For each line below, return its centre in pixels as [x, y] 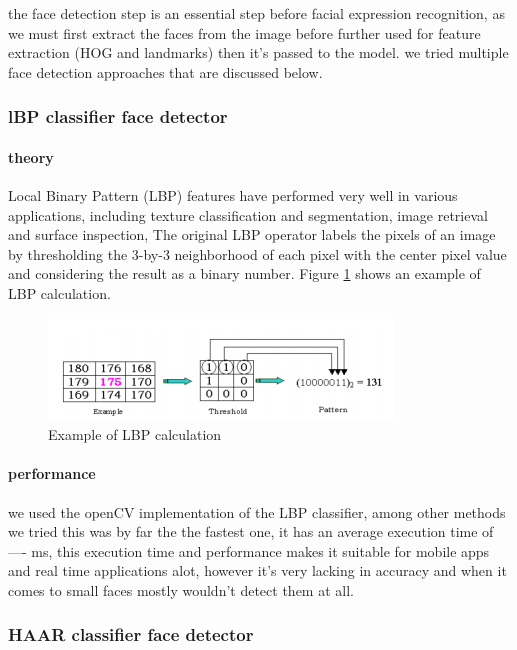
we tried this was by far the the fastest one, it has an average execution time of [251, 531]
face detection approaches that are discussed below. [165, 71]
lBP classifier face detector [118, 116]
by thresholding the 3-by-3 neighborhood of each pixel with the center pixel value [257, 253]
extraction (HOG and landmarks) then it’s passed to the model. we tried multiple [258, 52]
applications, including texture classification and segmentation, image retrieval [248, 214]
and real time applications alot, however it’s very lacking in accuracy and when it [257, 570]
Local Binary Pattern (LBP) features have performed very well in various [233, 195]
